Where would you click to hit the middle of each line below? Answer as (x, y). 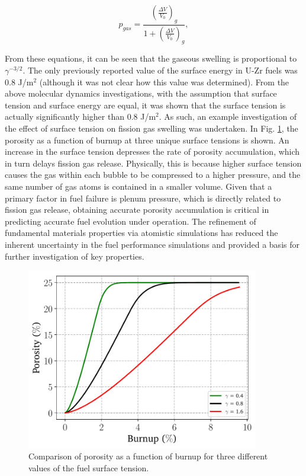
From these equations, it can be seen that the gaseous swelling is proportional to (151, 58)
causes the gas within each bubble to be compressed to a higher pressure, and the (153, 175)
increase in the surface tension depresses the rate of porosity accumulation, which (152, 151)
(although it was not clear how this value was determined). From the (164, 82)
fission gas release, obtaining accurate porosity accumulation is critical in (137, 210)
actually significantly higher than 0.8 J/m (80, 116)
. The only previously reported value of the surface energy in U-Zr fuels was (160, 70)
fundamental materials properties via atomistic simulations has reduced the (141, 233)
